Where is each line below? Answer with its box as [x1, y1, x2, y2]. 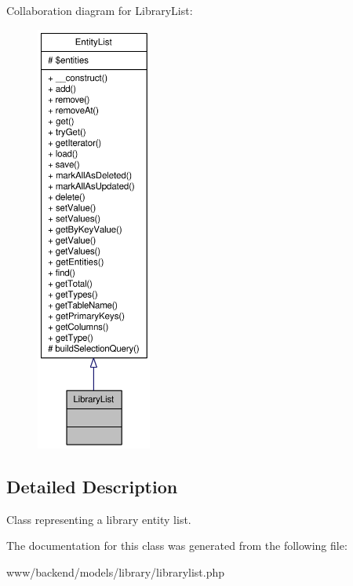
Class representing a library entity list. [6, 511, 191, 527]
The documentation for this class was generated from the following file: [6, 537, 348, 554]
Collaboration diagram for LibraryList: [6, 2, 193, 18]
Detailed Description [6, 474, 178, 498]
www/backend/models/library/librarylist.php [6, 563, 225, 580]
